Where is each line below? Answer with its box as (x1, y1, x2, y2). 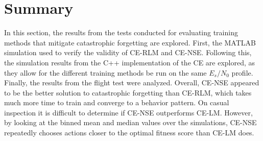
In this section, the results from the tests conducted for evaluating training (4, 27, 238, 38)
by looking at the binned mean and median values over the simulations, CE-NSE (4, 117, 257, 128)
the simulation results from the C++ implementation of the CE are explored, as (4, 57, 255, 67)
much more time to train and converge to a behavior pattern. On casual (4, 97, 229, 108)
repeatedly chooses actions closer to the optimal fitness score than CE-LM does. (4, 127, 254, 138)
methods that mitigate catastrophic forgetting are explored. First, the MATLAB (4, 37, 256, 48)
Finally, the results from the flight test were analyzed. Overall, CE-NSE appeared (4, 77, 259, 88)
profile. (231, 67, 253, 78)
